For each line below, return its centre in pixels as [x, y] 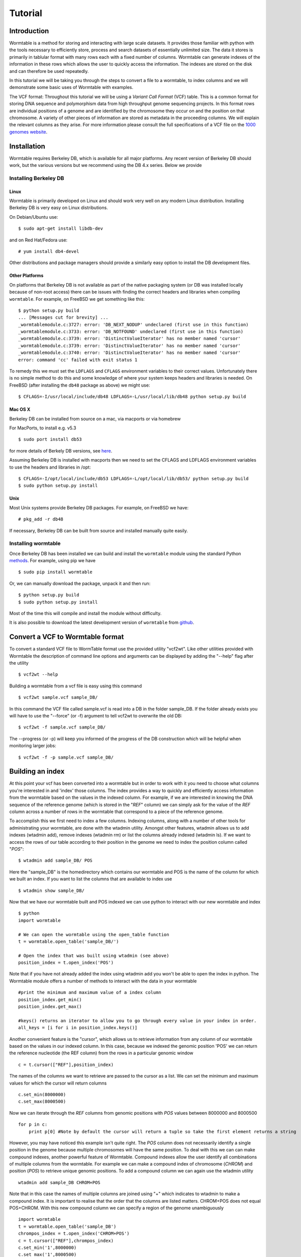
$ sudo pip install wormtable [56, 572]
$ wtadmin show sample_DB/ [52, 890]
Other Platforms [26, 276]
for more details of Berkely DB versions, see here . [61, 451]
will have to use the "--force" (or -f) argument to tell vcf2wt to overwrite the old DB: [96, 716]
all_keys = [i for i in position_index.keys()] [78, 1028]
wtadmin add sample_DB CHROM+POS [59, 1182]
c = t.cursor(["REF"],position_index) [66, 1064]
